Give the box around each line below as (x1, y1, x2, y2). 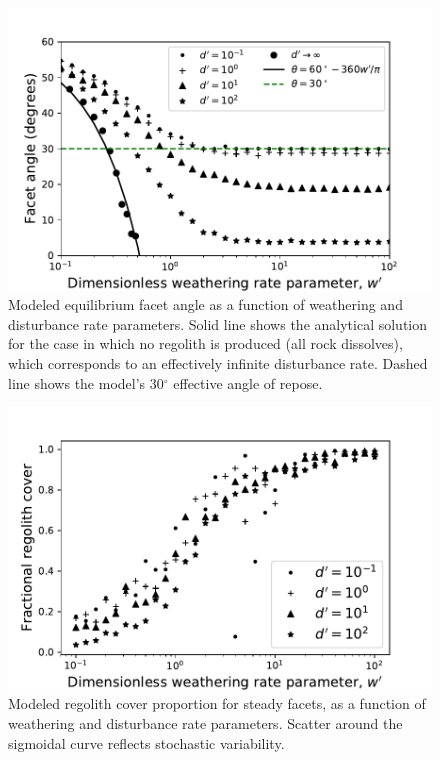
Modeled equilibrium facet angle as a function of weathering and (8, 294, 403, 315)
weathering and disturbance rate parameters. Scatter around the (8, 713, 403, 734)
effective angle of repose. (173, 372, 323, 393)
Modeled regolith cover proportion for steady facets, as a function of (8, 693, 426, 714)
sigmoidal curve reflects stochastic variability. (8, 732, 285, 753)
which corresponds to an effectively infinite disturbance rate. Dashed (8, 353, 428, 374)
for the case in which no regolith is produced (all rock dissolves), (8, 333, 403, 354)
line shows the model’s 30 (8, 372, 164, 393)
